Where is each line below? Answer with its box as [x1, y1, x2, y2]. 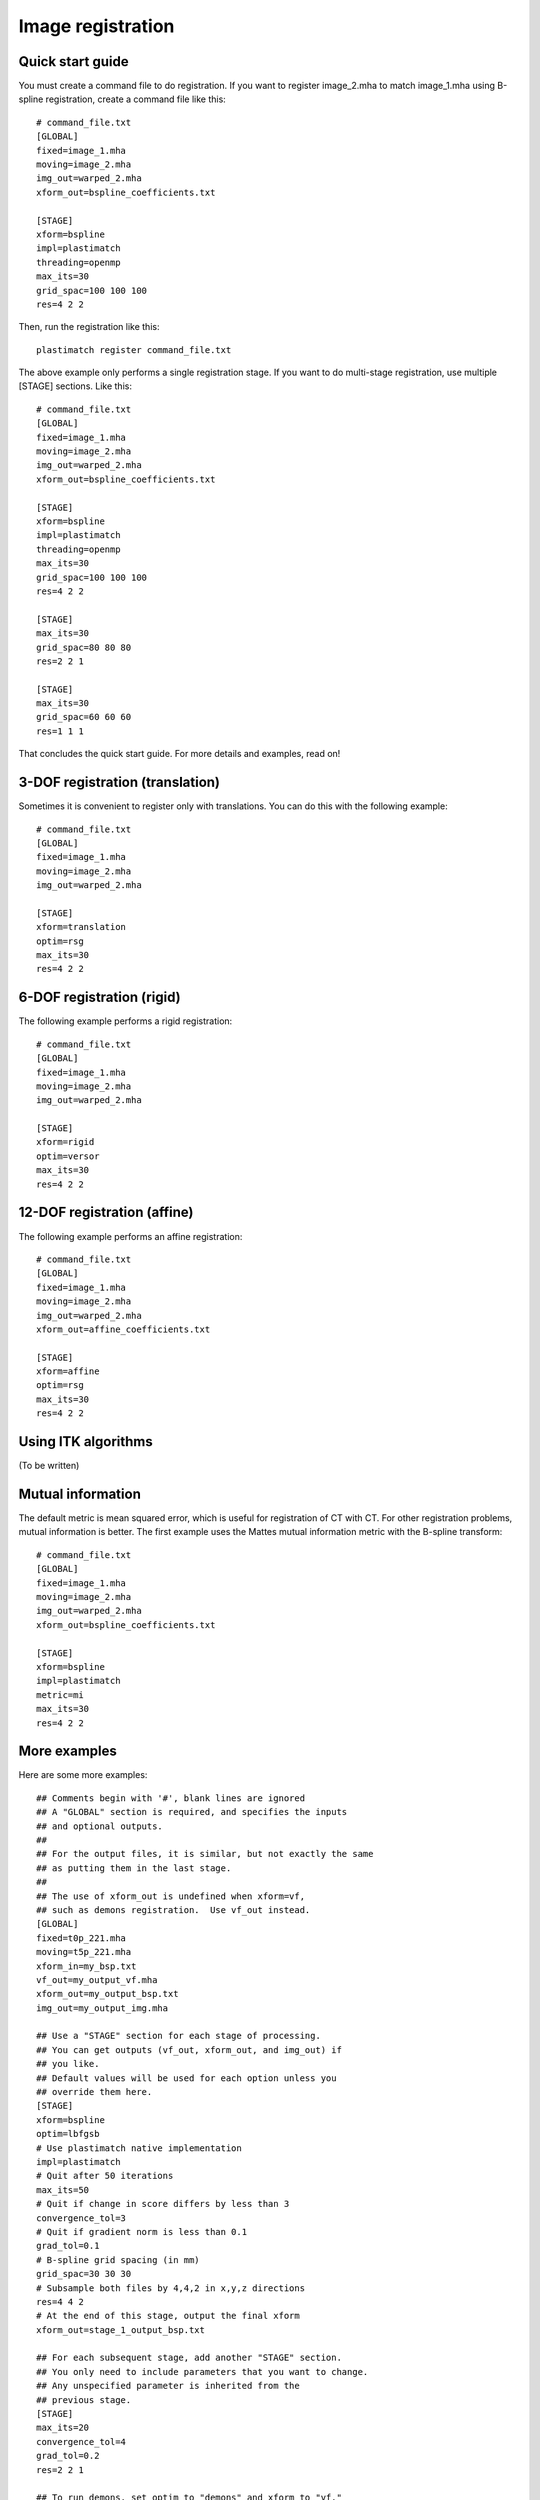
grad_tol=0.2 [36, 2450, 100, 2462]
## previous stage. [36, 2394, 132, 2405]
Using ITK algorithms [18, 1433, 154, 1450]
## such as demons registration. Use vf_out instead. [36, 1904, 311, 1915]
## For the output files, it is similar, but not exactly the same [36, 1848, 374, 1860]
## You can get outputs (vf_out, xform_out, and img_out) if [36, 2044, 342, 2055]
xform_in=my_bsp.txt [36, 1960, 137, 1972]
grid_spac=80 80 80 [36, 641, 132, 653]
